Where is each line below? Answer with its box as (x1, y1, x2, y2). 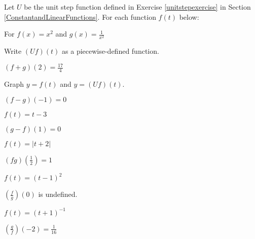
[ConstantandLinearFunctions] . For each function (4, 11, 156, 22)
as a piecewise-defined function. (62, 46, 159, 56)
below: (179, 11, 199, 22)
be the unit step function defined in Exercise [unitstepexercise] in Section (24, 2, 251, 12)
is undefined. (38, 189, 78, 199)
